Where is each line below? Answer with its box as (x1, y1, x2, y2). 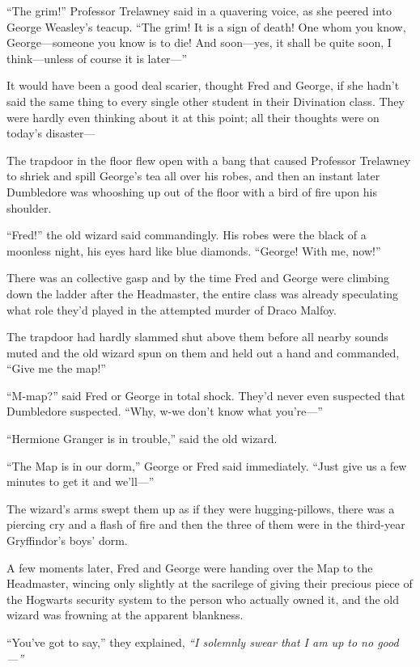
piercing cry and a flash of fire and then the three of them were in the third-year (6, 516, 405, 533)
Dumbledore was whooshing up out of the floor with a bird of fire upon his (6, 183, 377, 200)
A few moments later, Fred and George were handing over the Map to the (6, 559, 373, 576)
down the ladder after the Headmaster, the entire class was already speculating (6, 285, 398, 302)
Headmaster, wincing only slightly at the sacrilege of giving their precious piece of (6, 575, 413, 592)
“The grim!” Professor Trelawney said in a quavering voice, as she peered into (6, 2, 392, 19)
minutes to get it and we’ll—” (6, 473, 155, 490)
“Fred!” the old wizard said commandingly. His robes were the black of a (6, 226, 367, 243)
